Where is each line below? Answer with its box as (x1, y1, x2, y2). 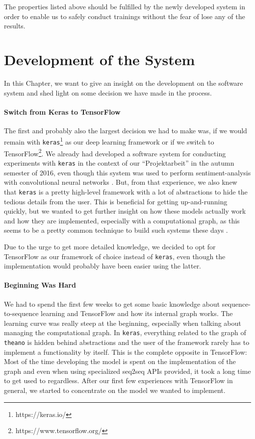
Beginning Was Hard (4, 280, 76, 290)
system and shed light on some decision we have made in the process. (4, 87, 212, 98)
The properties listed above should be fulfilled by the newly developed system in (4, 1, 246, 11)
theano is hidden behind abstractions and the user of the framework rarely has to (4, 337, 250, 347)
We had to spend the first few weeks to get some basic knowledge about (4, 298, 220, 309)
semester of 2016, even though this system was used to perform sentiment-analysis (4, 167, 251, 177)
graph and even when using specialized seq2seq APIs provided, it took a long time (4, 366, 251, 376)
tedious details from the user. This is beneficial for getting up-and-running (4, 196, 228, 206)
